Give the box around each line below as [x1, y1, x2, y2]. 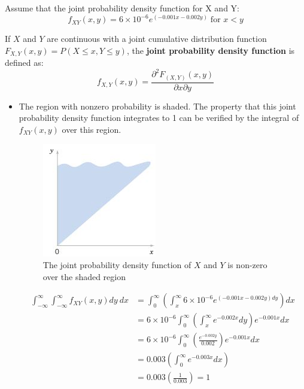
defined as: [5, 56, 44, 69]
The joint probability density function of [42, 259, 191, 271]
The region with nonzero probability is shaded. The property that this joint [19, 99, 296, 112]
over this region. [62, 123, 121, 135]
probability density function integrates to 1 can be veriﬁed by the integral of [19, 111, 299, 124]
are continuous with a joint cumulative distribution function [47, 32, 267, 45]
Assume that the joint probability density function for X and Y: [5, 2, 239, 14]
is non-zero [227, 259, 267, 271]
